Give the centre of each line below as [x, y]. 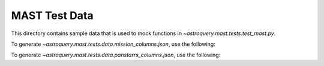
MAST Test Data [52, 15]
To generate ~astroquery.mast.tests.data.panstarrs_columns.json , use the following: [116, 55]
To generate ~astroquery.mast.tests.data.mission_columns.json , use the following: [113, 44]
